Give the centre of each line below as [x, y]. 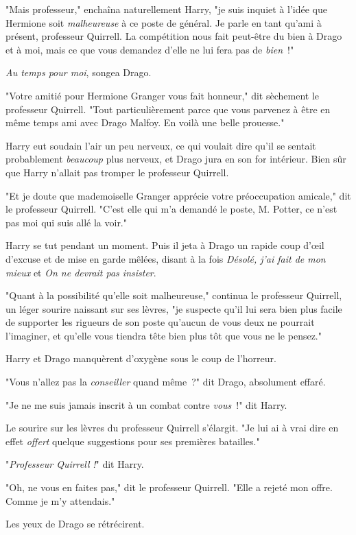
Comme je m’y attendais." [60, 500]
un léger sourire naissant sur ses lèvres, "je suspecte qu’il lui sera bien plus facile [174, 308]
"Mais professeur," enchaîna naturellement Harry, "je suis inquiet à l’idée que [166, 9]
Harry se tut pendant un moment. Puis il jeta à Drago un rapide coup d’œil [165, 245]
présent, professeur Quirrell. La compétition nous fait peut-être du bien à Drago [174, 36]
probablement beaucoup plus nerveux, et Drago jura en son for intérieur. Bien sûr [176, 159]
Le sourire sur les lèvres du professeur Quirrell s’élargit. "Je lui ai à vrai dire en [172, 428]
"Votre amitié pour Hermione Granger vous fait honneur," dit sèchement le [163, 95]
